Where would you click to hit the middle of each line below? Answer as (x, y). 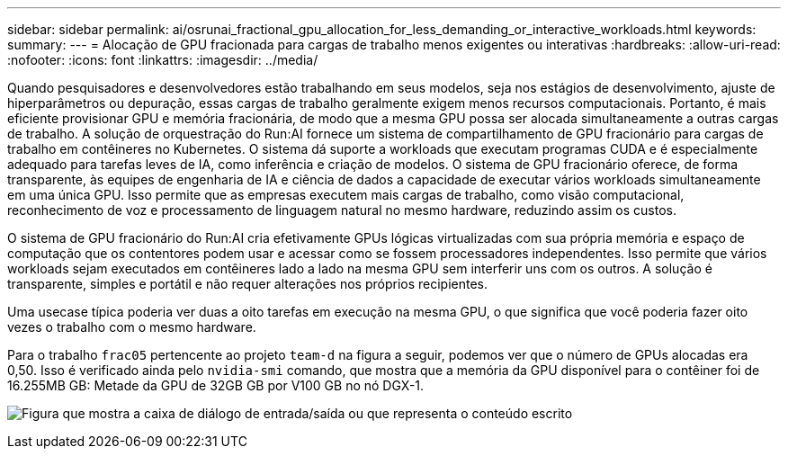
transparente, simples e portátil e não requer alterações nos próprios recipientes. (248, 284)
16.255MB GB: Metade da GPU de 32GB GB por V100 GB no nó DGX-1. (216, 385)
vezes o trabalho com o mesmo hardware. (132, 327)
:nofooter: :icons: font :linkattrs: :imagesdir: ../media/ (163, 60)
